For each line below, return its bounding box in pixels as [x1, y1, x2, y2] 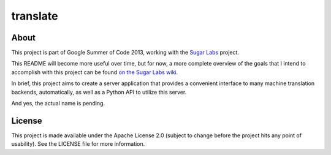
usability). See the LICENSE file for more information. [11, 140, 145, 148]
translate [11, 9, 58, 23]
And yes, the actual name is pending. [11, 100, 105, 107]
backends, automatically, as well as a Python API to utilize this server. [11, 88, 187, 96]
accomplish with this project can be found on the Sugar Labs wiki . [11, 68, 178, 76]
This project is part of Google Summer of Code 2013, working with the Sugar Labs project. [11, 49, 239, 56]
